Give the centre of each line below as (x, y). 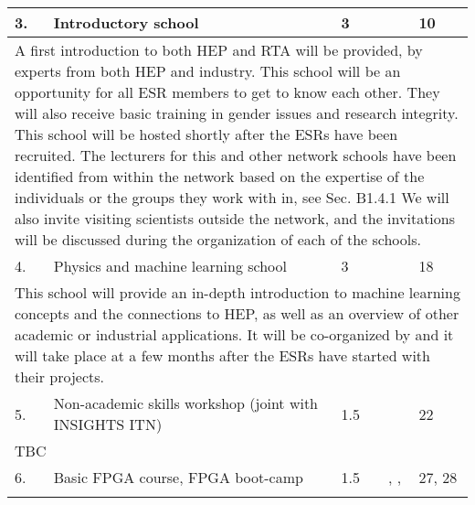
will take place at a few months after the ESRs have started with (222, 355)
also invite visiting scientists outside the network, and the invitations (235, 218)
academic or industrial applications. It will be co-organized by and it (234, 334)
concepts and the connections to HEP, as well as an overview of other (237, 313)
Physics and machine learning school (170, 266)
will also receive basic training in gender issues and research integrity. (237, 113)
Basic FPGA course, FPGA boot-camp (178, 477)
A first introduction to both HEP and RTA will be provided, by (219, 50)
